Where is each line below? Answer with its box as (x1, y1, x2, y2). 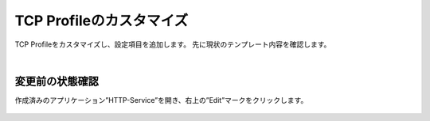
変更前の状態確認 (14, 74, 99, 88)
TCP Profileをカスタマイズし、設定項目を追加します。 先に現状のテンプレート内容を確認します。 (14, 40, 331, 49)
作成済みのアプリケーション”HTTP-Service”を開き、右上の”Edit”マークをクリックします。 (14, 95, 308, 104)
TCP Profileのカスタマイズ (14, 12, 189, 29)
